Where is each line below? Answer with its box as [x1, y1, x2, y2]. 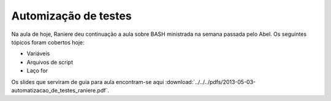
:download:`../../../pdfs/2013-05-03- [165, 78, 256, 85]
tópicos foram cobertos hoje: [11, 38, 85, 46]
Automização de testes [11, 9, 132, 23]
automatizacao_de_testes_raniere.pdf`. [11, 86, 110, 94]
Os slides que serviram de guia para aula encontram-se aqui [11, 78, 164, 85]
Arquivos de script [26, 58, 74, 66]
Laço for [26, 67, 48, 74]
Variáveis [26, 50, 50, 57]
